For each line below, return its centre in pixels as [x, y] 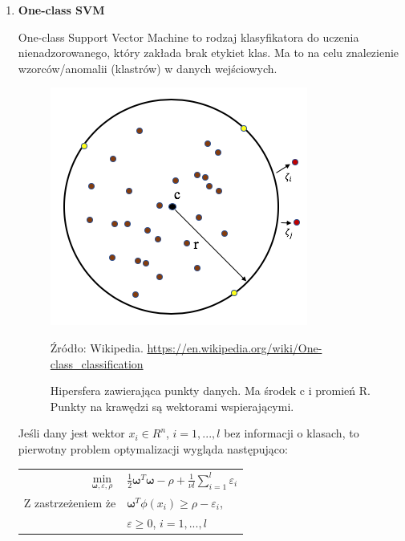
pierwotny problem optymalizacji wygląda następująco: [153, 448]
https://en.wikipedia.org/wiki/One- [235, 347]
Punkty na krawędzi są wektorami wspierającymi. [172, 406]
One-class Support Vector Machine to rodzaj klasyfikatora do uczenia [188, 37]
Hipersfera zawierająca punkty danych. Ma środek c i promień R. [210, 390]
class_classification [97, 363]
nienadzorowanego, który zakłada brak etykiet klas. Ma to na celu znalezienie [209, 53]
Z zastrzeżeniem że [70, 502]
